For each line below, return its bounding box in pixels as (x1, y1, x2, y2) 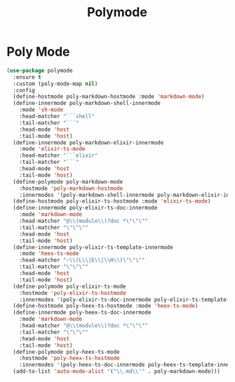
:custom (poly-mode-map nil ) (13, 80, 98, 87)
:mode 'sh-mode (19, 106, 64, 113)
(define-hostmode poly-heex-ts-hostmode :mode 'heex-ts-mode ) (13, 303, 199, 310)
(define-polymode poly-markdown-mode (13, 178, 123, 185)
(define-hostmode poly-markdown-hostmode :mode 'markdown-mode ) (13, 93, 205, 101)
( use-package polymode (6, 67, 73, 74)
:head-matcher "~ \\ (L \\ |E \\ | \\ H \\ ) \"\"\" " (19, 257, 145, 264)
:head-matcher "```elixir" (19, 152, 98, 159)
